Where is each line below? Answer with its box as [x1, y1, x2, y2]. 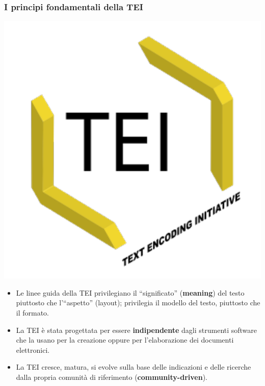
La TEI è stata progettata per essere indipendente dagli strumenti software [16, 324, 257, 335]
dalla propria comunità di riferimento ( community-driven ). [16, 371, 207, 382]
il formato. [16, 307, 49, 318]
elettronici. [16, 344, 50, 355]
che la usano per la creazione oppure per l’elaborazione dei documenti [16, 334, 234, 345]
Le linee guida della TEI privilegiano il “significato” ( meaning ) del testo [16, 287, 245, 298]
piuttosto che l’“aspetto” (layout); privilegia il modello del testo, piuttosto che [16, 297, 260, 308]
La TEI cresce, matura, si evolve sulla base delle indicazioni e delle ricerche [16, 361, 251, 372]
